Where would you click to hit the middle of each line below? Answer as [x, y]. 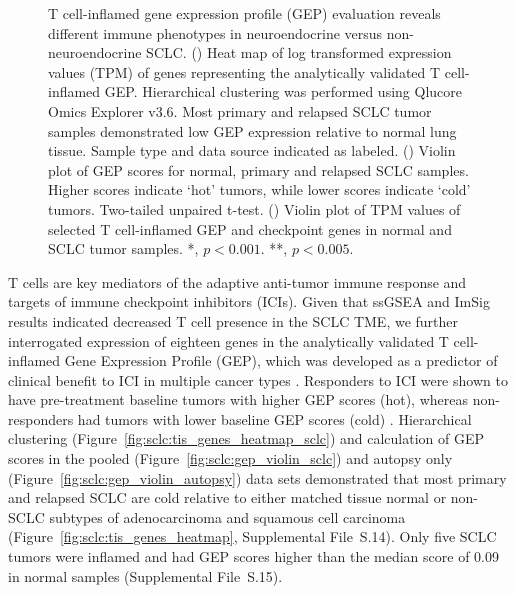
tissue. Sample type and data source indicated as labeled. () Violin [252, 150]
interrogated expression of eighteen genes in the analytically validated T [228, 340]
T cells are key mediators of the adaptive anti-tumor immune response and [237, 281]
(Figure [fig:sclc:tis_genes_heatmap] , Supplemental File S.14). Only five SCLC [252, 536]
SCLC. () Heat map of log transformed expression [299, 52]
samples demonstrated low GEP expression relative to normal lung [252, 130]
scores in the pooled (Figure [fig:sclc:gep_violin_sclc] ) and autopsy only [230, 458]
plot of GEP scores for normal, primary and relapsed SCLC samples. [258, 169]
